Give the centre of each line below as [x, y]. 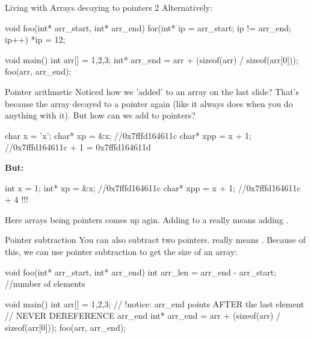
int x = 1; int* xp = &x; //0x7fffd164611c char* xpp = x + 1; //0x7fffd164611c [153, 187]
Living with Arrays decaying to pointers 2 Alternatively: [109, 7]
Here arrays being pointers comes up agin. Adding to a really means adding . [147, 219]
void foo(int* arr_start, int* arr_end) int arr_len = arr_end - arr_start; [141, 272]
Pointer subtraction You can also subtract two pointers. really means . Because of [155, 240]
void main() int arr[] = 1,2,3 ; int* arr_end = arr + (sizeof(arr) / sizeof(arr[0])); [152, 59]
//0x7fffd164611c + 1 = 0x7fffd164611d [78, 147]
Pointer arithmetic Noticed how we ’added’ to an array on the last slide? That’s [152, 91]
